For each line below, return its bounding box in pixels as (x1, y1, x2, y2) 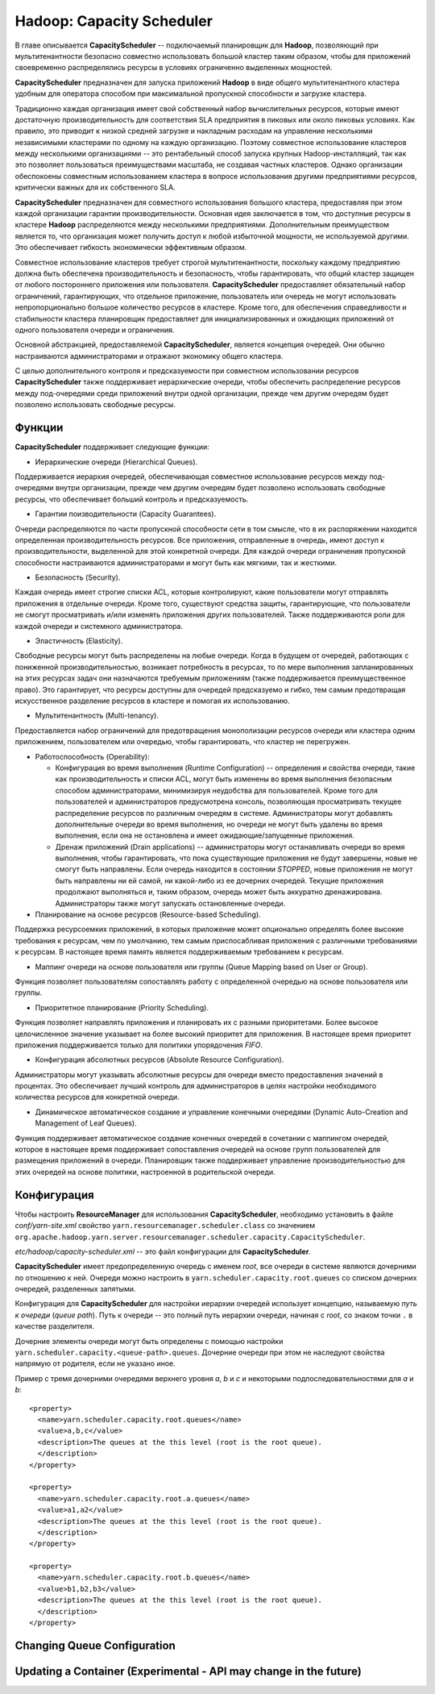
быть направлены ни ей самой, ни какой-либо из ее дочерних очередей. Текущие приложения (55, 876, 384, 885)
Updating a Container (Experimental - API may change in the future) (14, 1664, 362, 1678)
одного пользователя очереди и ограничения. (14, 325, 175, 335)
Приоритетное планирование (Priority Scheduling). (35, 1002, 209, 1012)
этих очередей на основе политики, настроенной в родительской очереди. (14, 1167, 275, 1176)
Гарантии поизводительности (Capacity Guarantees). (35, 509, 217, 519)
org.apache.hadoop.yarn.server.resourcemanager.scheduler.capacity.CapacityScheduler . (14, 1232, 366, 1242)
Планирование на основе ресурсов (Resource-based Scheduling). (35, 909, 261, 919)
